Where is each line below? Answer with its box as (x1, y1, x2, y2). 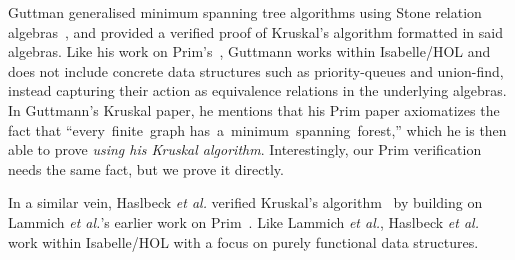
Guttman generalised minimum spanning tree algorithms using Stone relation (8, 2, 482, 22)
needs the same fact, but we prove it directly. (8, 158, 284, 179)
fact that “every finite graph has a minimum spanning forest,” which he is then (8, 119, 507, 140)
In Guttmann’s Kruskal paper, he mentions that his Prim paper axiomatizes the (8, 99, 500, 120)
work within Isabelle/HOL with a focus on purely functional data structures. (8, 231, 479, 252)
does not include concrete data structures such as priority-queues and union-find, (8, 60, 504, 81)
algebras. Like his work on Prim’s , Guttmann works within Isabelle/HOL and (8, 41, 491, 62)
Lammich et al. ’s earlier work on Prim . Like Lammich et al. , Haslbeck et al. (8, 211, 479, 232)
